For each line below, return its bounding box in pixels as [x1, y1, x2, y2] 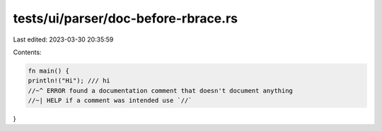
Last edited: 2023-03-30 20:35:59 [13, 35, 114, 44]
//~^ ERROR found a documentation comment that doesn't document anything [28, 87, 294, 94]
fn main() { [28, 67, 70, 75]
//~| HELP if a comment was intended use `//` [28, 96, 192, 105]
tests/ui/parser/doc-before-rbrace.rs [13, 11, 238, 26]
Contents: [13, 48, 42, 56]
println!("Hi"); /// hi [28, 77, 111, 85]
